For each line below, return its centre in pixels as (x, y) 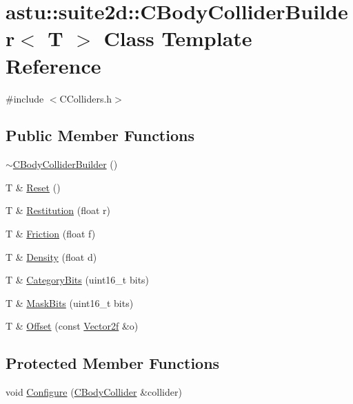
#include (25, 98)
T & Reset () (33, 187)
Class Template (178, 38)
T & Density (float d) (51, 256)
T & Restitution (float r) (58, 210)
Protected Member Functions (113, 363)
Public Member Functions (100, 135)
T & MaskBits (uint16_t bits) (70, 302)
